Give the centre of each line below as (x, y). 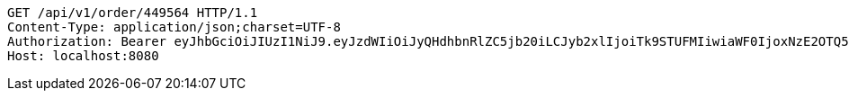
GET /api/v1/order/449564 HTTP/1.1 (133, 13)
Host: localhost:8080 (83, 56)
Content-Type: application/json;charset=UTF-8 (174, 27)
